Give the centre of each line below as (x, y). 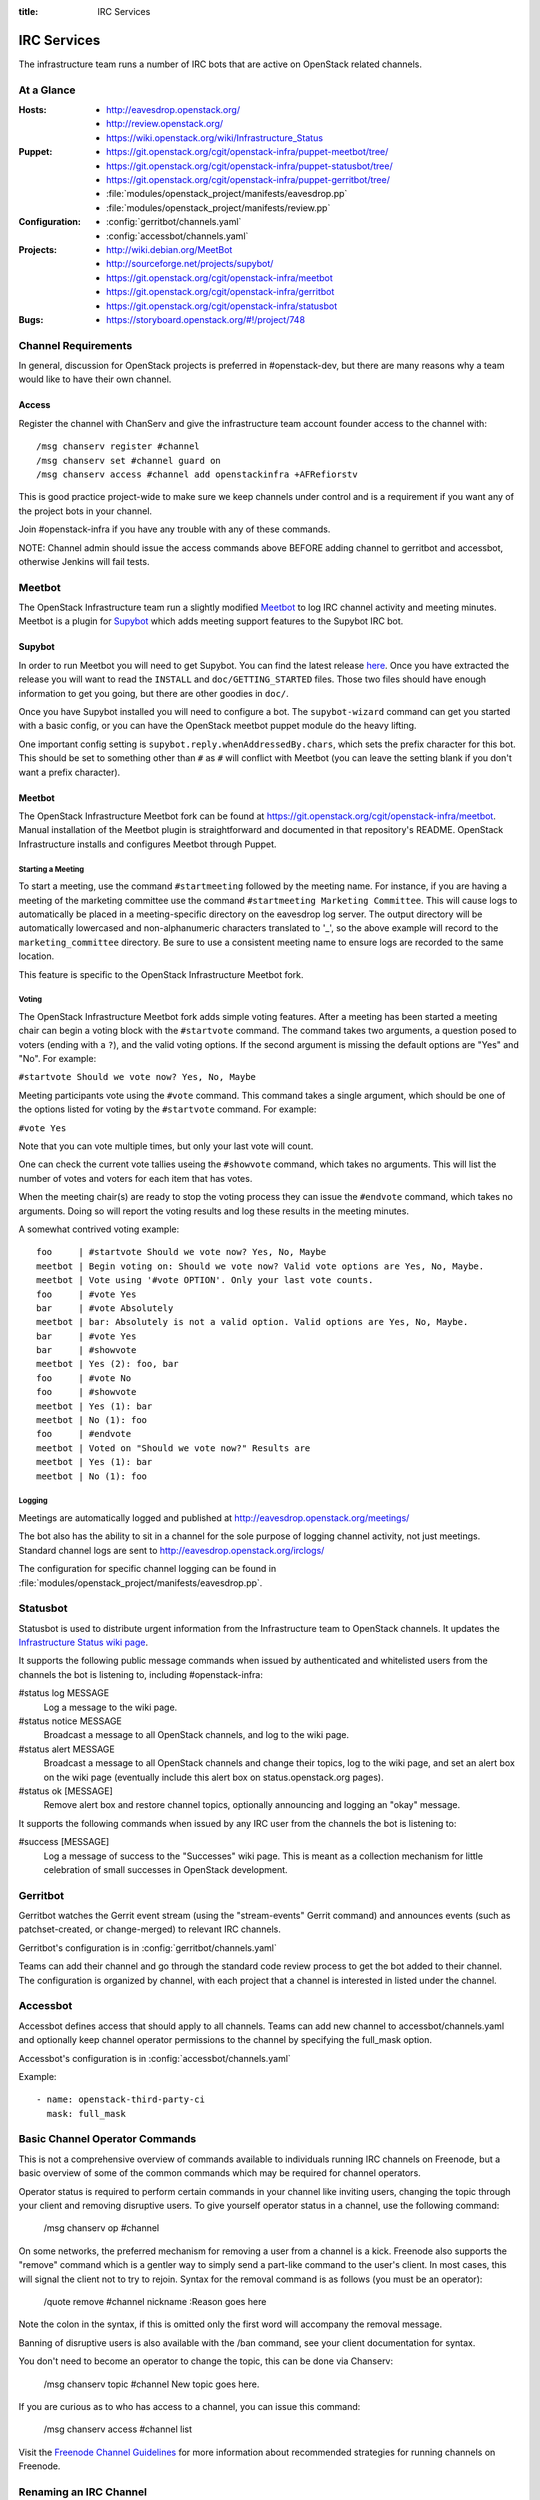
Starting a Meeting (51, 869)
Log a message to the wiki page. (110, 1707)
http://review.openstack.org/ (165, 124)
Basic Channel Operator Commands (107, 2139)
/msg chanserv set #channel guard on (129, 460)
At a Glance (47, 90)
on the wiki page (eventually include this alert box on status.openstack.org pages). (213, 1777)
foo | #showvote (86, 1392)
